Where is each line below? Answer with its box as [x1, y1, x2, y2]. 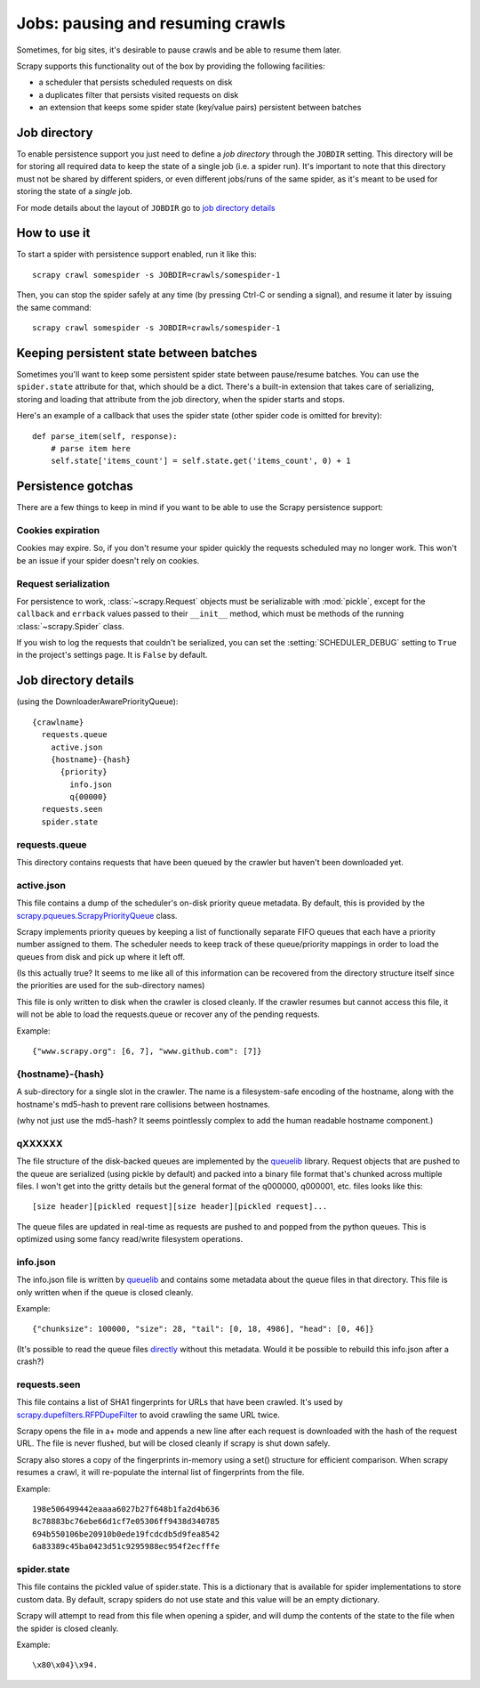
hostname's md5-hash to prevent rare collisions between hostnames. [16, 1099, 271, 1109]
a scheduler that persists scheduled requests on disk [38, 77, 233, 88]
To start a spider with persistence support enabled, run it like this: [16, 249, 257, 260]
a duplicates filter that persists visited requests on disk [38, 89, 239, 100]
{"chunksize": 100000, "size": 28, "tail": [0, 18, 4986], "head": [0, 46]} [32, 1324, 375, 1335]
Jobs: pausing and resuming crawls [16, 13, 286, 33]
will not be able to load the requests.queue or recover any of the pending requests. [16, 1009, 320, 1019]
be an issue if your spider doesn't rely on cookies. [16, 555, 200, 565]
